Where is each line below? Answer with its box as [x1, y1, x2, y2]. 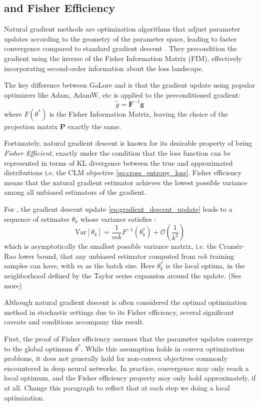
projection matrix [4, 121, 58, 131]
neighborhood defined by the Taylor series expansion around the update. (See [4, 270, 241, 280]
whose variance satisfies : [80, 213, 156, 224]
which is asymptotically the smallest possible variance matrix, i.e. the [4, 241, 217, 251]
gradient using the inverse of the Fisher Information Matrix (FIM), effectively [4, 53, 242, 63]
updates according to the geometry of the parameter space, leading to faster [4, 33, 237, 44]
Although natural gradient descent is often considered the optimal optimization [4, 297, 247, 307]
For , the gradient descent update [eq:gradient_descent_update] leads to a [4, 204, 232, 214]
